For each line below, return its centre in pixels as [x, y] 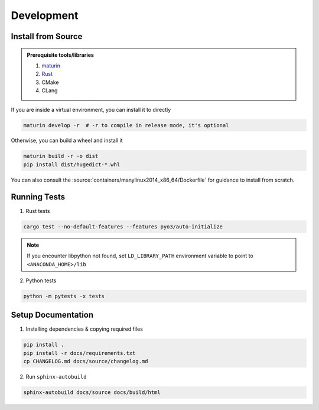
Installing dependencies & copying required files [84, 329]
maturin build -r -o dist [61, 156]
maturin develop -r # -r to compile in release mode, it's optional [126, 125]
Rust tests [38, 211]
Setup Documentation [52, 315]
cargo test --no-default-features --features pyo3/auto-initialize [123, 227]
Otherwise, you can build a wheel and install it [67, 141]
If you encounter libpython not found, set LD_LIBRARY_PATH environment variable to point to [140, 256]
